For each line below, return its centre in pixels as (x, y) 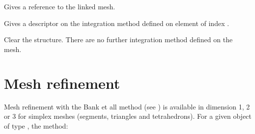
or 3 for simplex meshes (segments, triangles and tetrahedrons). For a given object (128, 116)
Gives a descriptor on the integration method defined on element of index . (117, 23)
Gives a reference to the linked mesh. (60, 6)
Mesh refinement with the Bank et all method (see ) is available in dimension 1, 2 (127, 106)
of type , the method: (36, 125)
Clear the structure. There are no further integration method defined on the (118, 40)
